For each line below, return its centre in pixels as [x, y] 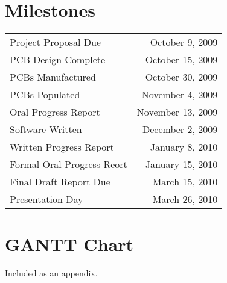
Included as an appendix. [51, 273]
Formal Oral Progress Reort [69, 164]
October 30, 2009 [181, 77]
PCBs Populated [45, 95]
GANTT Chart [69, 244]
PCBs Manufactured [53, 77]
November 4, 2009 [180, 95]
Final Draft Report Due [60, 182]
